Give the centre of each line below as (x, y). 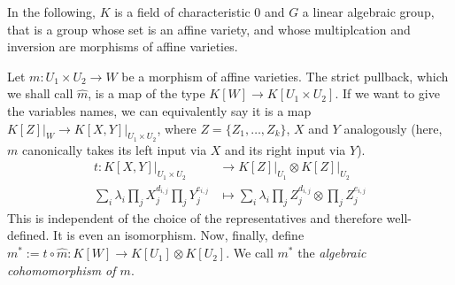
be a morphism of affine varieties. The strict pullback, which (285, 76)
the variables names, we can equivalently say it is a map (159, 110)
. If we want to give (387, 93)
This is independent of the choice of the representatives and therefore (195, 217)
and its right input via (285, 149)
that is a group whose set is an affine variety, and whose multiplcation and (209, 29)
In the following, (51, 12)
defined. (28, 235)
